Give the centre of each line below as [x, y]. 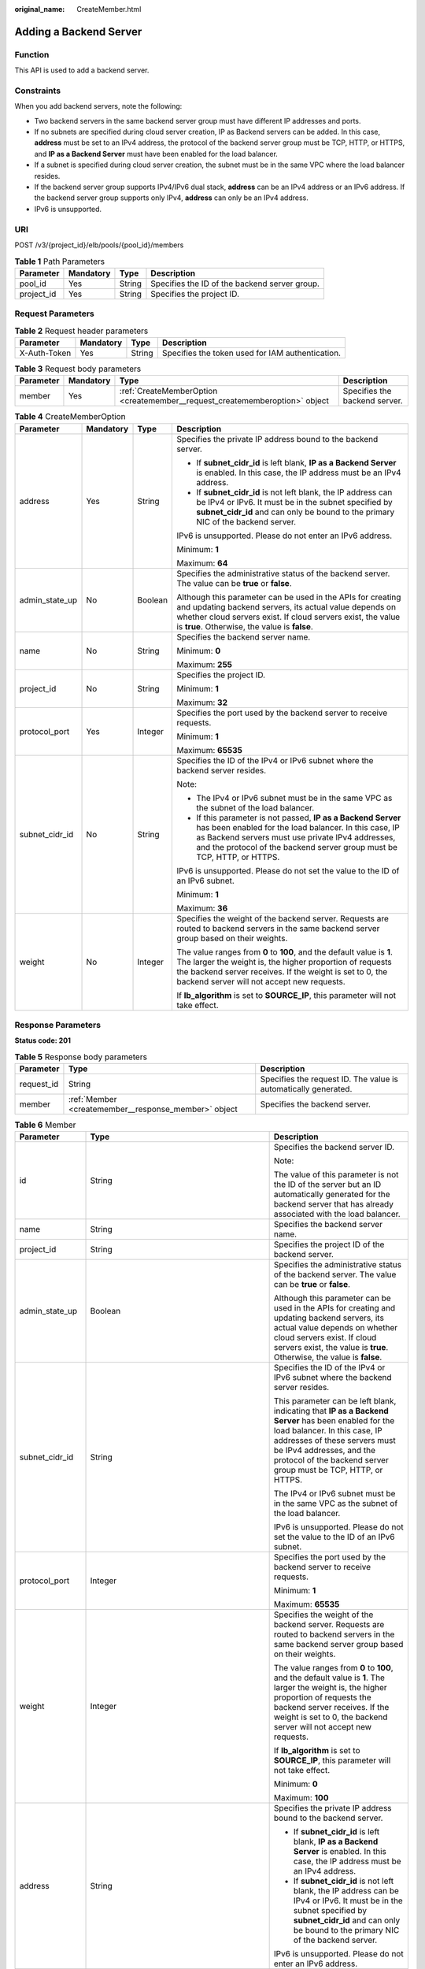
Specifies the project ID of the [329, 1244]
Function [32, 54]
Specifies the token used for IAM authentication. [251, 353]
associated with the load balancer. [337, 1214]
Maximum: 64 [202, 563]
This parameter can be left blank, [335, 1401]
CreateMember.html [109, 9]
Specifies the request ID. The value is [329, 1079]
